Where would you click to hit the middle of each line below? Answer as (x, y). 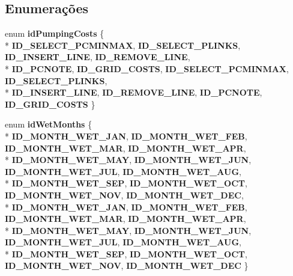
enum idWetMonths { (49, 124)
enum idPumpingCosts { (55, 33)
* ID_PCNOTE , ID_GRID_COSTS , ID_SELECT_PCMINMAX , (147, 68)
